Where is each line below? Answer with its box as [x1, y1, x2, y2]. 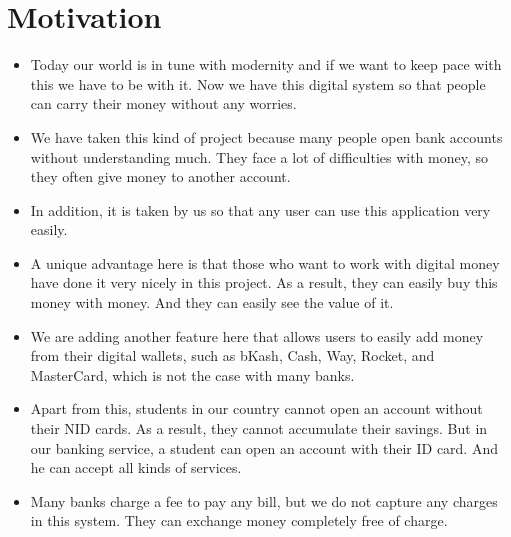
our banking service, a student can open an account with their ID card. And [30, 437, 498, 458]
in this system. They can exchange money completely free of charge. [30, 510, 448, 531]
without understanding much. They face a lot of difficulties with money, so [30, 146, 489, 167]
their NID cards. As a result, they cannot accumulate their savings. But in [30, 418, 488, 439]
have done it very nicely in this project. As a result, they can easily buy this [30, 272, 498, 293]
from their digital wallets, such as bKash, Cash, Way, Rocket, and [30, 345, 435, 366]
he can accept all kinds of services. [30, 457, 242, 478]
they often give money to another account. [30, 166, 291, 187]
